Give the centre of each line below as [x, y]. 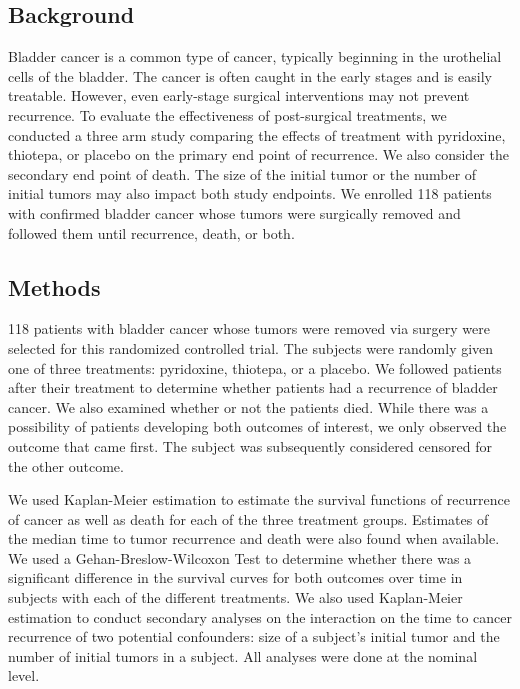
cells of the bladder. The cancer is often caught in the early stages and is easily [250, 75]
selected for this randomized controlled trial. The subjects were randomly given [251, 347]
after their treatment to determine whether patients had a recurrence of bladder [253, 387]
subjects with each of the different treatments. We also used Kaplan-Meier [235, 597]
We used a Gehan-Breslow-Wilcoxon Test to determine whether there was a [240, 557]
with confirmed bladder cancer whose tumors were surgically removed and [234, 212]
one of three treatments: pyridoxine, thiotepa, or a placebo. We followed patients [255, 367]
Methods [54, 286]
